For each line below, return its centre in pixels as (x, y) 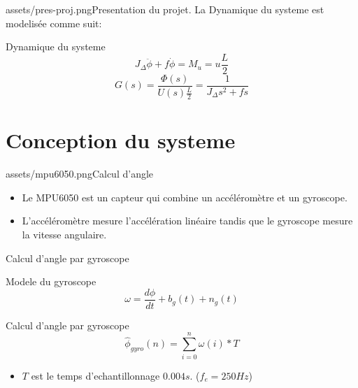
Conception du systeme (121, 140)
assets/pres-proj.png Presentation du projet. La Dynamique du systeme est (165, 9)
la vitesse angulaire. (64, 234)
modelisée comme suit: (54, 23)
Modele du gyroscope (51, 281)
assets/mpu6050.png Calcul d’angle (80, 174)
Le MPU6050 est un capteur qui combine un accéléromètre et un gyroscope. (185, 197)
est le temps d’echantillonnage (95, 375)
